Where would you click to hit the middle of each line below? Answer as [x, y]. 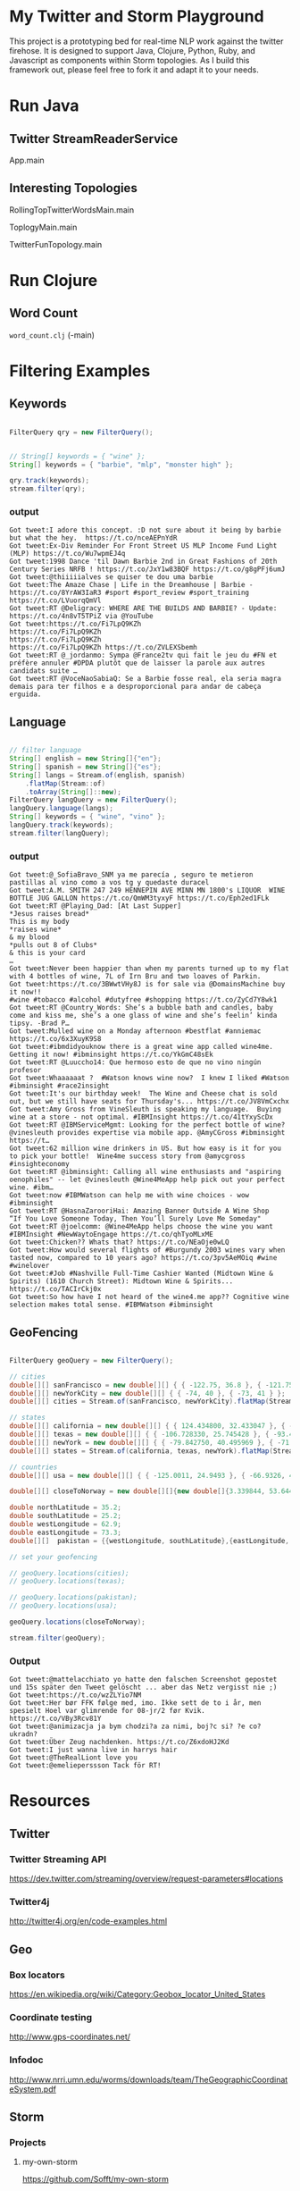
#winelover [29, 1266]
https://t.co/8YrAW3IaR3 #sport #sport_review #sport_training [129, 593]
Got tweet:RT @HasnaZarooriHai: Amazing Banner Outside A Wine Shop [139, 1211]
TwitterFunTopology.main [56, 244]
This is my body [39, 922]
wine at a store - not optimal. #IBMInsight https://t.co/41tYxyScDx [142, 1117]
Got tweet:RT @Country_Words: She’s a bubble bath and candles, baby [142, 1008]
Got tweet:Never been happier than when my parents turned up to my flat [150, 969]
